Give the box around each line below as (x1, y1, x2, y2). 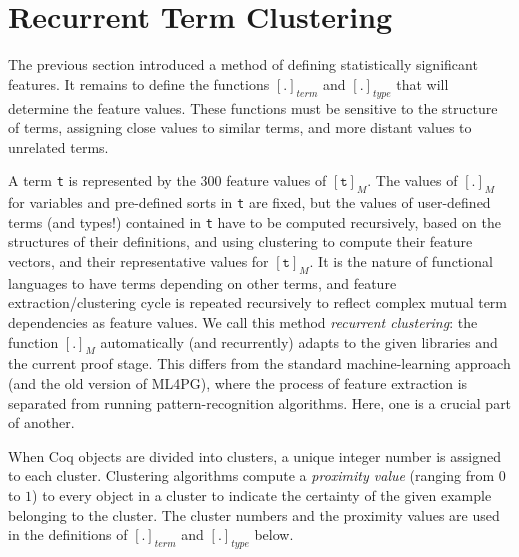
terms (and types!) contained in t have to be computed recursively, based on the (8, 211, 501, 232)
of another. (8, 412, 75, 433)
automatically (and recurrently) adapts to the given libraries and (100, 331, 498, 352)
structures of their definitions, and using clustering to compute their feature (8, 231, 473, 252)
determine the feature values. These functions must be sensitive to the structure (8, 97, 498, 118)
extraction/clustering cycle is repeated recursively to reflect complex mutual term (8, 292, 508, 313)
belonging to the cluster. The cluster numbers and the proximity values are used (8, 504, 500, 525)
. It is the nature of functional (309, 251, 493, 271)
